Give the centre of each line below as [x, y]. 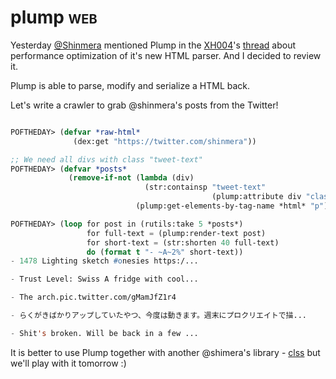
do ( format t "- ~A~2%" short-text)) [165, 252]
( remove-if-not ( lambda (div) [131, 178]
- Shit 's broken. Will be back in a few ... [104, 333]
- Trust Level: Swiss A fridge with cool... [104, 279]
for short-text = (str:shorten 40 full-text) [183, 242]
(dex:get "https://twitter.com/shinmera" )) [165, 141]
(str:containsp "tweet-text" [205, 187]
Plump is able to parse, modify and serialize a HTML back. [130, 85]
